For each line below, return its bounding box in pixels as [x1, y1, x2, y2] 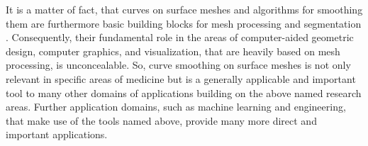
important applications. [6, 127, 108, 142]
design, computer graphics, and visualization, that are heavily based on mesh [6, 43, 340, 58]
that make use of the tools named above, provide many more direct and [6, 113, 317, 128]
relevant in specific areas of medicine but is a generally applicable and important [6, 71, 356, 86]
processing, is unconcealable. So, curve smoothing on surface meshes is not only [6, 57, 351, 72]
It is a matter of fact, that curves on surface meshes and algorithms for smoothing [6, 2, 363, 16]
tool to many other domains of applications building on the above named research [6, 85, 362, 100]
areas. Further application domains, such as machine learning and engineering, [6, 99, 346, 114]
